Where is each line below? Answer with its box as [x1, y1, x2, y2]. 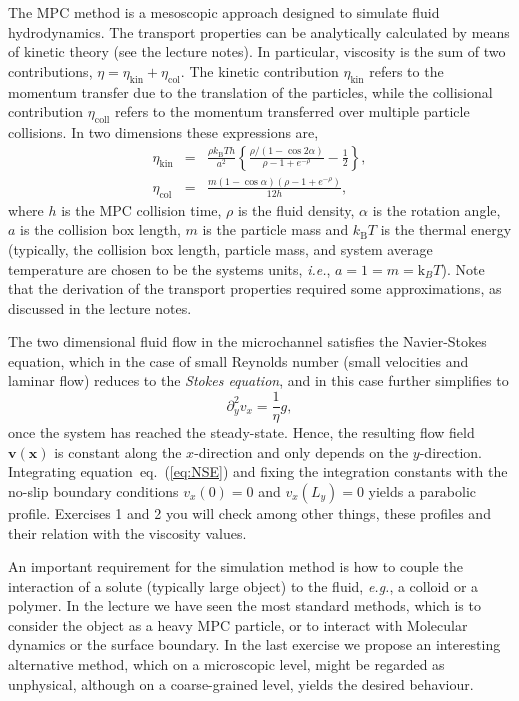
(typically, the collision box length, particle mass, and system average [8, 238, 433, 259]
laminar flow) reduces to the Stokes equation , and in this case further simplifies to [8, 370, 509, 391]
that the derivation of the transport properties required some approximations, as [8, 278, 502, 299]
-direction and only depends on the [194, 441, 409, 462]
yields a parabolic [368, 480, 477, 501]
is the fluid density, [237, 199, 355, 220]
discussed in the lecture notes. [8, 297, 192, 318]
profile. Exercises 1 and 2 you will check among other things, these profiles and [8, 502, 491, 523]
